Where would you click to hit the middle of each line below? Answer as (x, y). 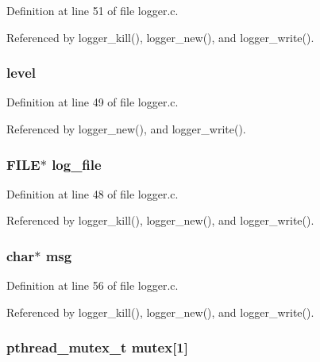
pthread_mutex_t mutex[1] (97, 347)
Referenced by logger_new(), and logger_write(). (126, 129)
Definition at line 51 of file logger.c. (93, 10)
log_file (77, 164)
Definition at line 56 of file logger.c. (93, 285)
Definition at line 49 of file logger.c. (93, 102)
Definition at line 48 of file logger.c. (93, 193)
